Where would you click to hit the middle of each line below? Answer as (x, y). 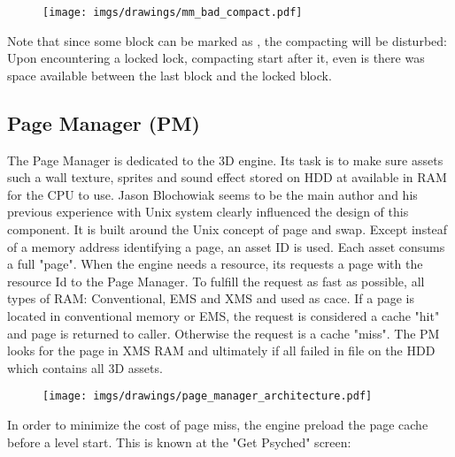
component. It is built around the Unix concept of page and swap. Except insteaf (227, 229)
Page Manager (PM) (104, 122)
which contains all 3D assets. (85, 367)
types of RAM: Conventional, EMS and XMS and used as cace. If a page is (211, 298)
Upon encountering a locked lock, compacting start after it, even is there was (216, 58)
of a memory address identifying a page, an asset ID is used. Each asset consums (226, 246)
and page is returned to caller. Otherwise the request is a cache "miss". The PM (224, 333)
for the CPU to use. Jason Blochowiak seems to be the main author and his (212, 194)
